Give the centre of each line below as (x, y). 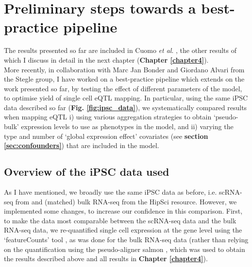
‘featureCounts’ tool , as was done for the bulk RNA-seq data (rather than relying (126, 240)
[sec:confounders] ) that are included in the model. (82, 145)
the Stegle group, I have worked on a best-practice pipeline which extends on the (124, 79)
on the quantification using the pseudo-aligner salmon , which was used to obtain (125, 249)
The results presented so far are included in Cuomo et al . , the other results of (120, 50)
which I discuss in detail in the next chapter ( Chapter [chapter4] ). (106, 59)
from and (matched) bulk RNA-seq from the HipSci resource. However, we (126, 201)
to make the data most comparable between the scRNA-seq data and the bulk (120, 220)
